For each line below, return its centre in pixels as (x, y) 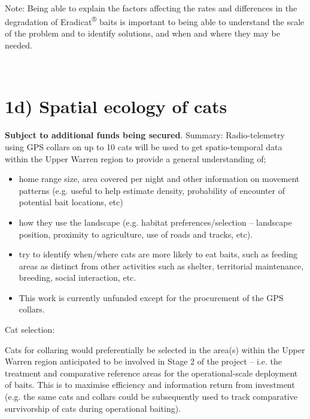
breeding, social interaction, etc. (77, 277)
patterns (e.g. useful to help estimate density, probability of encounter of (152, 190)
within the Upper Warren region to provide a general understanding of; (136, 158)
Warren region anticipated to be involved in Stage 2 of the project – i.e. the (143, 361)
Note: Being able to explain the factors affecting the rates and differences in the (151, 7)
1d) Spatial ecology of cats (116, 106)
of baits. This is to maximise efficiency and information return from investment (150, 385)
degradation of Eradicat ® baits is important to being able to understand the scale (155, 21)
